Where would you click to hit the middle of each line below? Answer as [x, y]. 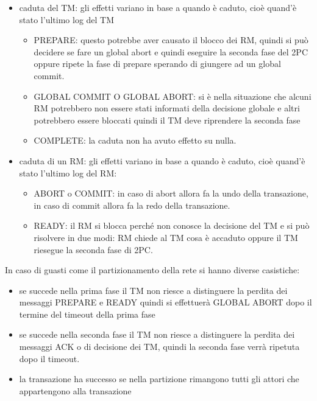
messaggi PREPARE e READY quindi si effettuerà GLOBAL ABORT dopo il [166, 302]
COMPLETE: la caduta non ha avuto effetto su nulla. [135, 140]
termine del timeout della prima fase [87, 314]
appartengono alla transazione [75, 390]
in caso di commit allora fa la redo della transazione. [132, 205]
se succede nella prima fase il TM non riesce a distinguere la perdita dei [153, 290]
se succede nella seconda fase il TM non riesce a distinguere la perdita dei [157, 334]
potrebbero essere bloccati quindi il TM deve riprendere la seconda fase [167, 120]
